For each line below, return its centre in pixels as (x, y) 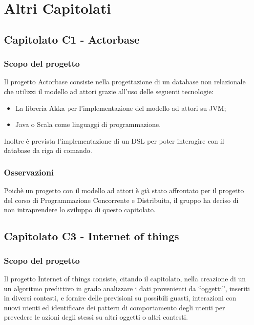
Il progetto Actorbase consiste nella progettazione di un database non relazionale (125, 82)
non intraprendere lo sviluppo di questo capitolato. (80, 210)
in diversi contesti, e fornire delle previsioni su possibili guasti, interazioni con (120, 298)
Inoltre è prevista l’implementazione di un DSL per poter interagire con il (114, 140)
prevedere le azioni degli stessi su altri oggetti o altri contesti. (96, 317)
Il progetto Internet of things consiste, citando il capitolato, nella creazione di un (125, 278)
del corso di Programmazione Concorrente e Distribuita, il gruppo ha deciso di (121, 200)
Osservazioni (29, 172)
